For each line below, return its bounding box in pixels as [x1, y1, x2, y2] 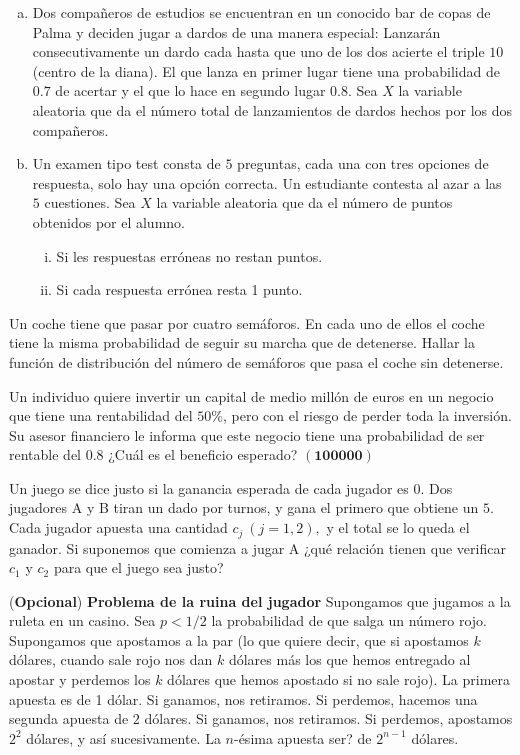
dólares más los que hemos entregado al [228, 649, 471, 670]
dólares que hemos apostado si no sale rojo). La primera [167, 669, 511, 690]
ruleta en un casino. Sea [9, 610, 156, 631]
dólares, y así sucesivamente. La [26, 727, 221, 748]
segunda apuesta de [9, 708, 129, 729]
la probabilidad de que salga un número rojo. [211, 610, 487, 631]
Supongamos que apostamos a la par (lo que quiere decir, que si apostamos [9, 629, 469, 650]
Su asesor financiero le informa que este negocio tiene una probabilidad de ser [9, 424, 485, 445]
